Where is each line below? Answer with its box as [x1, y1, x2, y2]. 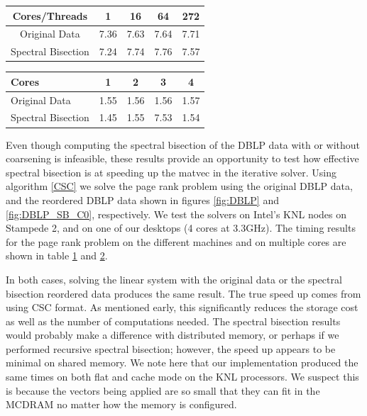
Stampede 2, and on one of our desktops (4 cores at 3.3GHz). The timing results [6, 220, 356, 235]
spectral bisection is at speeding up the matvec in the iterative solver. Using [6, 164, 337, 179]
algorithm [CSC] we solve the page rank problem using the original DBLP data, [6, 179, 353, 193]
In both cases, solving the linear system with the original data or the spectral [6, 271, 342, 286]
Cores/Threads [12, 8, 88, 23]
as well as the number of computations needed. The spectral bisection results [6, 313, 341, 328]
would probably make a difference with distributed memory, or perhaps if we [6, 327, 339, 342]
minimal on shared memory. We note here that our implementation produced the [6, 355, 358, 370]
